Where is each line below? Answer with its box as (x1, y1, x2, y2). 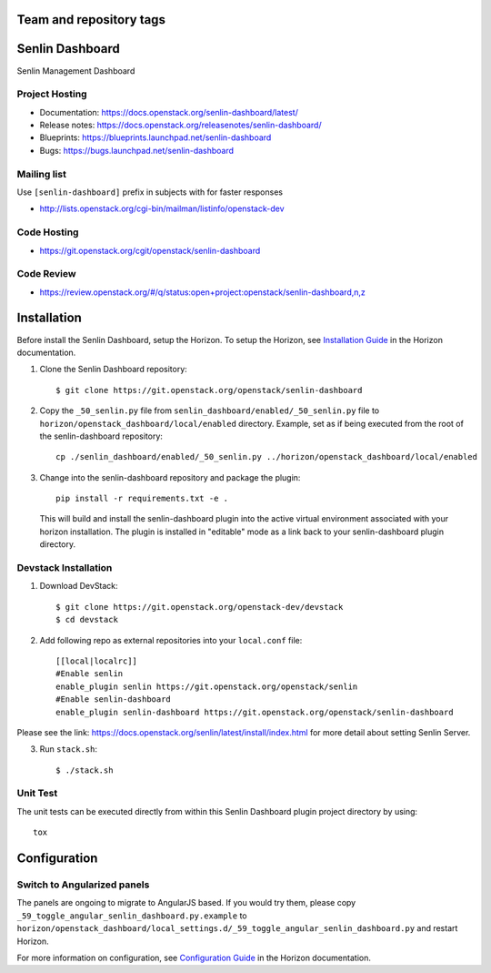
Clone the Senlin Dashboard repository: (39, 364, 188, 375)
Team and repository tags (16, 12, 165, 27)
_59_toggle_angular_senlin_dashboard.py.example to (16, 910, 247, 921)
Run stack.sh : (39, 744, 97, 755)
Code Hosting (16, 226, 79, 238)
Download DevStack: (39, 581, 118, 592)
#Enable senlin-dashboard (55, 694, 172, 704)
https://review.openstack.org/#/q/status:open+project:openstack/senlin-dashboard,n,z (39, 287, 366, 298)
